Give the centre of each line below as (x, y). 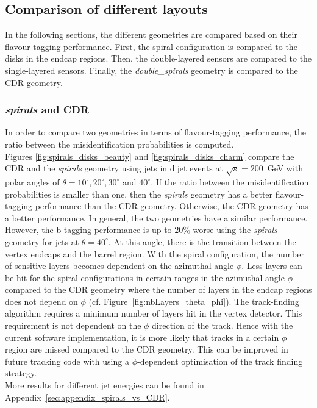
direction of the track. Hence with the (223, 325)
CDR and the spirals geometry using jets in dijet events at (114, 168)
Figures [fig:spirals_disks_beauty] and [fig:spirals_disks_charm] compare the (150, 156)
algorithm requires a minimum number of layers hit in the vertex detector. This (154, 313)
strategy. (21, 373)
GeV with (285, 168)
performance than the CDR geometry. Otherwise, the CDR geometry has (172, 206)
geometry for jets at (42, 241)
